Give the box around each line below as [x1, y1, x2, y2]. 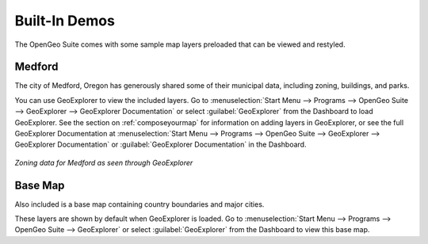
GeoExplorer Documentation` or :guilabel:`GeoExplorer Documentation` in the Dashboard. [14, 139, 307, 150]
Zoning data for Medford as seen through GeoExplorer [14, 158, 193, 167]
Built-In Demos [14, 12, 115, 29]
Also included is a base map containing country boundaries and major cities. [14, 199, 265, 209]
